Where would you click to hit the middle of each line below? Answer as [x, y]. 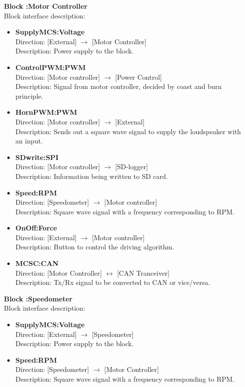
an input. [29, 141]
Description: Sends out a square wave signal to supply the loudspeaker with [128, 131]
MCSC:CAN [37, 263]
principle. [29, 96]
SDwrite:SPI [37, 157]
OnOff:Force [36, 228]
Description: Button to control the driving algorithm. [95, 247]
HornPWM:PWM [46, 112]
